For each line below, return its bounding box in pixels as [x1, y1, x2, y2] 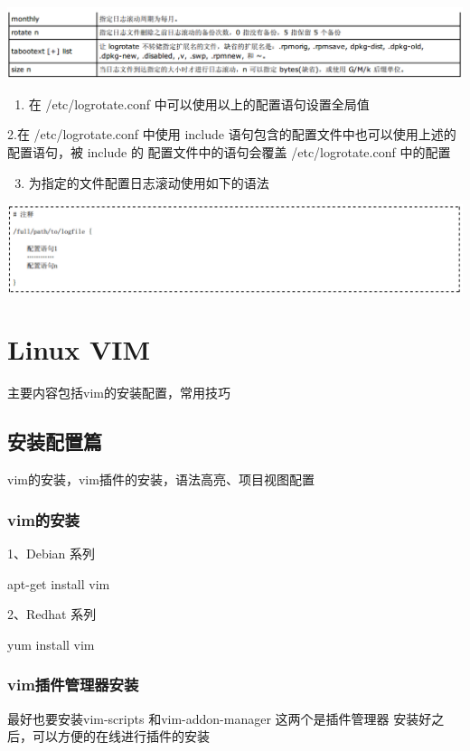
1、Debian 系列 [7, 543, 96, 562]
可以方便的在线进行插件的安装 [32, 727, 210, 746]
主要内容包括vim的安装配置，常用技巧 [7, 383, 230, 402]
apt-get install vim [7, 574, 110, 593]
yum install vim [7, 634, 95, 653]
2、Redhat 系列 [7, 605, 97, 624]
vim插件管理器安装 [7, 673, 139, 696]
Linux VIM [7, 331, 151, 368]
